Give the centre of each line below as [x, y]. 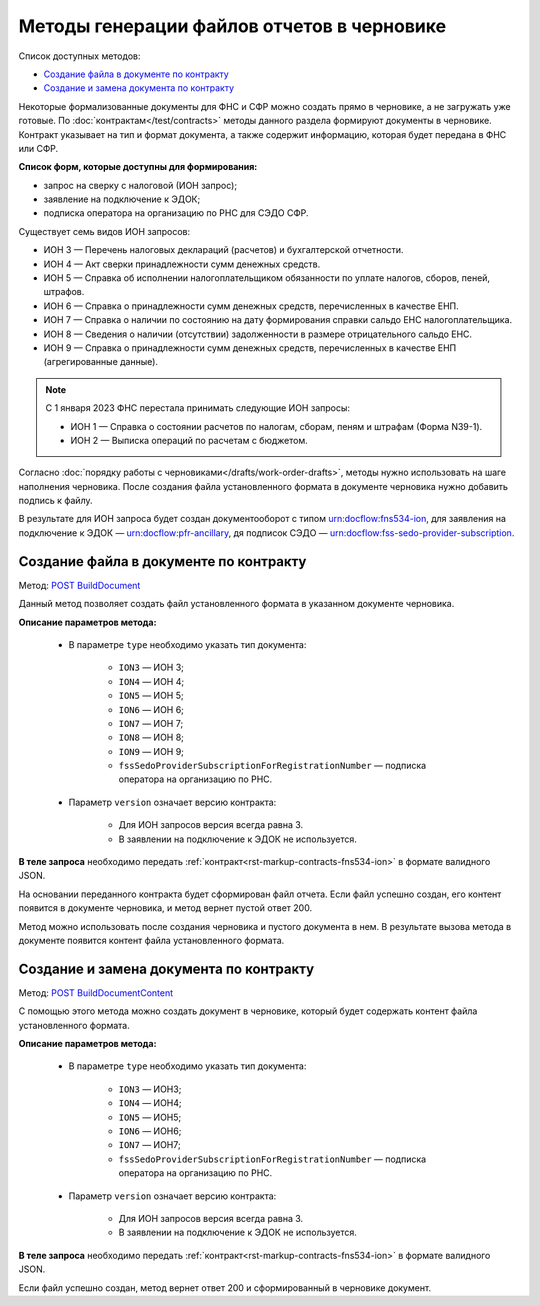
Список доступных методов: [79, 56]
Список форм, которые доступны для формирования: [138, 167]
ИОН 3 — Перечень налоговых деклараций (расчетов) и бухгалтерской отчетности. [223, 250]
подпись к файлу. [56, 501]
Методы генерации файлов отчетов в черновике [232, 26]
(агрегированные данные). [101, 362]
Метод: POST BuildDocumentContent [96, 992]
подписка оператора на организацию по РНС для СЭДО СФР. [176, 213]
